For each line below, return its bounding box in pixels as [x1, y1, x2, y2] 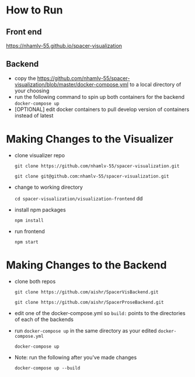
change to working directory [14, 184, 83, 191]
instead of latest [14, 112, 54, 119]
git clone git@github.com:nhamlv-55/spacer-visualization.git [14, 173, 169, 179]
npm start [14, 239, 39, 245]
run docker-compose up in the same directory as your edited [14, 327, 157, 334]
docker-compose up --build [14, 365, 81, 371]
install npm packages [14, 206, 66, 213]
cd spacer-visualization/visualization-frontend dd [14, 195, 143, 202]
